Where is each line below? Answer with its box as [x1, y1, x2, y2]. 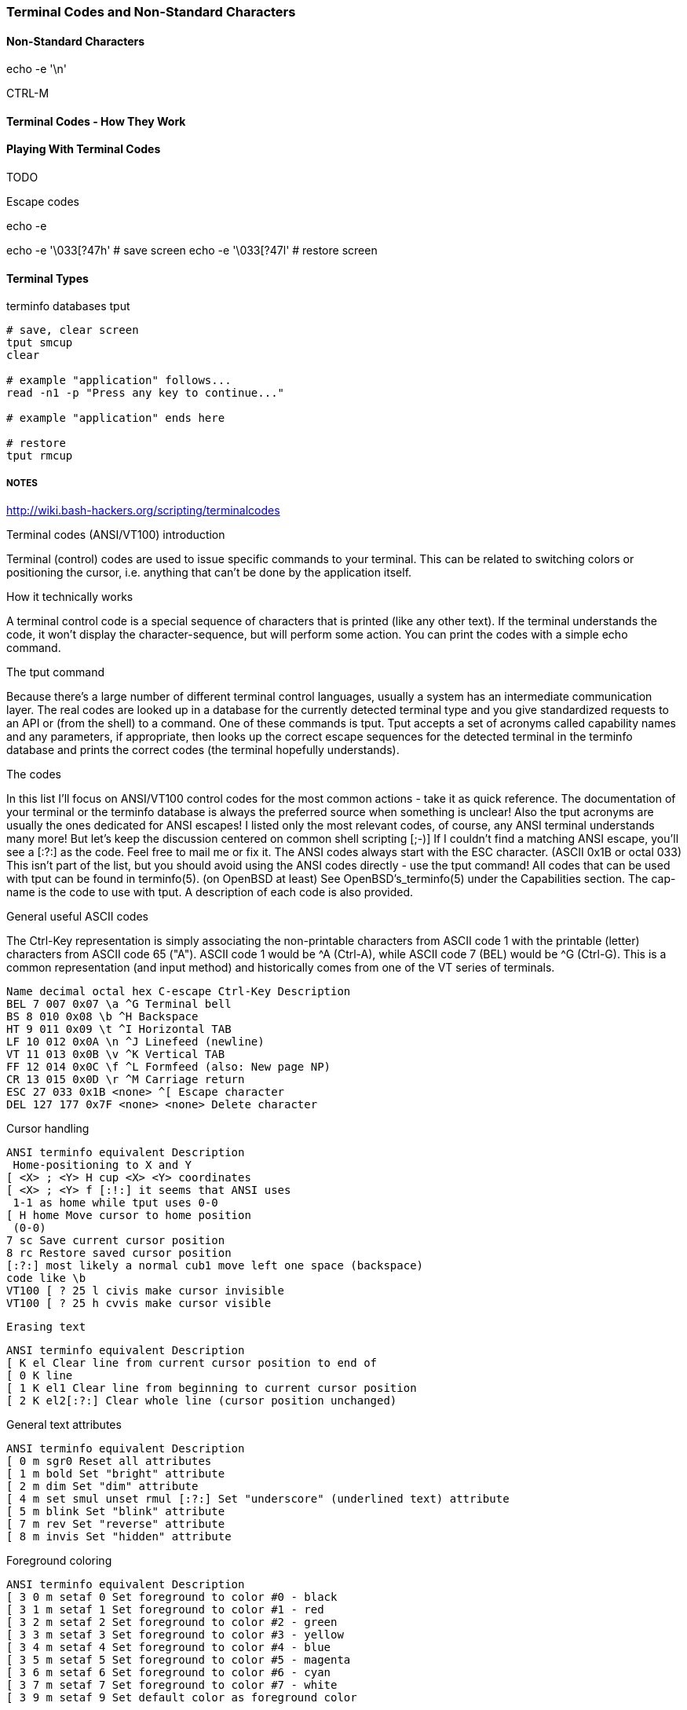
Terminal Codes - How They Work [6, 114, 186, 128]
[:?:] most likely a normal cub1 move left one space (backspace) [6, 1259, 424, 1272]
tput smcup [6, 336, 73, 350]
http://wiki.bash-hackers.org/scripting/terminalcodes [6, 503, 280, 518]
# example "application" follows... [6, 374, 232, 387]
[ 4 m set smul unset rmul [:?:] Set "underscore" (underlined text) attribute [6, 1492, 510, 1506]
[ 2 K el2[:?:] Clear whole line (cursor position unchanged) [6, 1394, 397, 1408]
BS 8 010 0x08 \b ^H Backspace [6, 1010, 199, 1023]
